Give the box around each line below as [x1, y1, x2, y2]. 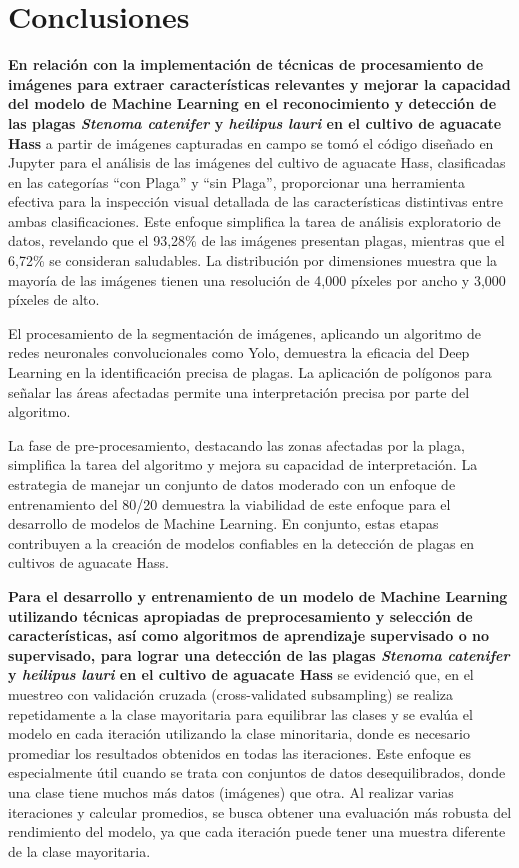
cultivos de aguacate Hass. [8, 552, 169, 573]
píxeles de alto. [8, 289, 100, 310]
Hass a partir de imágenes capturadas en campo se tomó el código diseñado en [8, 132, 494, 153]
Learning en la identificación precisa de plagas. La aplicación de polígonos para [8, 362, 492, 383]
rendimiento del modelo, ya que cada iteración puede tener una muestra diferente [8, 821, 506, 842]
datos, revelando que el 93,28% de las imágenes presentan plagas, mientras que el [8, 230, 505, 251]
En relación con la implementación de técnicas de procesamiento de [8, 54, 484, 75]
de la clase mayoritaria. [8, 840, 151, 861]
